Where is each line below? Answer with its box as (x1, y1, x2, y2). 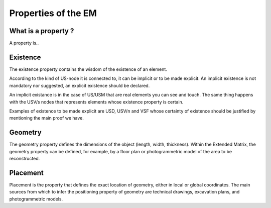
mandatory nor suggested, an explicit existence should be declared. (9, 82, 150, 88)
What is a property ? (9, 27, 74, 35)
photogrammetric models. (9, 196, 63, 202)
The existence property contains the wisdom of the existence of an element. (9, 66, 168, 72)
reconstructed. (9, 156, 40, 161)
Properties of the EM (9, 8, 97, 19)
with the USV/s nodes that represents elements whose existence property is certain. (9, 98, 184, 105)
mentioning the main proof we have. (9, 115, 84, 121)
